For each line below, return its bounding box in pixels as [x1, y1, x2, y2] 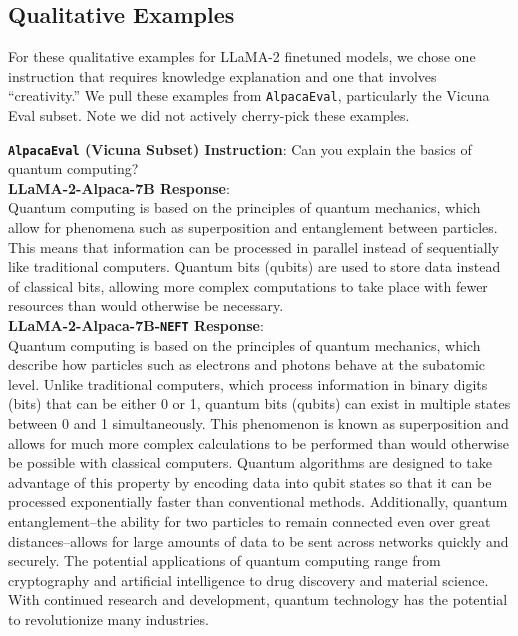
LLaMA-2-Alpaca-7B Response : [8, 177, 230, 198]
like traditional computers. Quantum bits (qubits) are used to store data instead [8, 256, 501, 277]
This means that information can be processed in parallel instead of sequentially [8, 236, 499, 257]
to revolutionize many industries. [8, 609, 209, 630]
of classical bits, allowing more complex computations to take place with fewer [8, 275, 488, 296]
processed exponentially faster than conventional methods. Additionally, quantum [8, 491, 508, 512]
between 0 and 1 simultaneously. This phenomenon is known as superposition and [8, 413, 509, 434]
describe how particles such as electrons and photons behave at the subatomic [8, 354, 486, 375]
